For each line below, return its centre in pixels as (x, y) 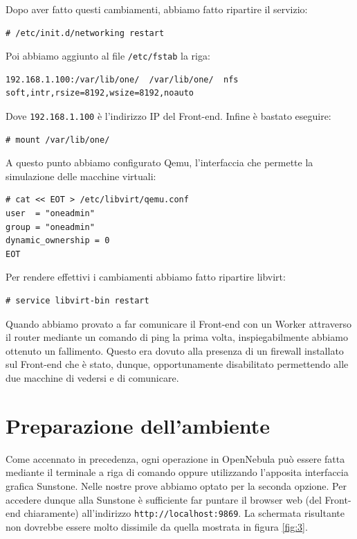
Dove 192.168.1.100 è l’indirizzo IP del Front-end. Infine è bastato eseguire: (168, 116)
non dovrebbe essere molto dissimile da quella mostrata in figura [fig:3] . (157, 526)
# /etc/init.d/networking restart (85, 33)
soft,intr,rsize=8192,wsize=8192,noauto (100, 93)
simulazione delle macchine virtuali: (81, 176)
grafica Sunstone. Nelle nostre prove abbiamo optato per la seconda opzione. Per (176, 485)
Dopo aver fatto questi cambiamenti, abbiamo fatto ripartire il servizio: (157, 9)
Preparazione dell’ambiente (138, 425)
